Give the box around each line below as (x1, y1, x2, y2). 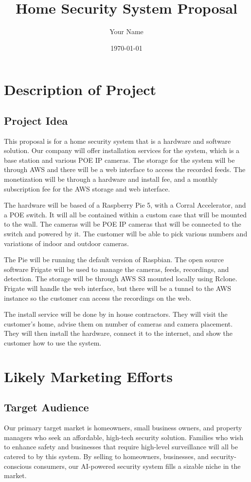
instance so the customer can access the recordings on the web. (4, 292, 192, 303)
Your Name (109, 26, 143, 37)
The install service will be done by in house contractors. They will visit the (4, 309, 228, 319)
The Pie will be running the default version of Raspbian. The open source (4, 254, 224, 265)
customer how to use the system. (4, 337, 102, 347)
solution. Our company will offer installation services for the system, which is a (4, 145, 240, 155)
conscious (4, 461, 32, 471)
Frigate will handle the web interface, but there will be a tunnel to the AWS (4, 283, 231, 293)
